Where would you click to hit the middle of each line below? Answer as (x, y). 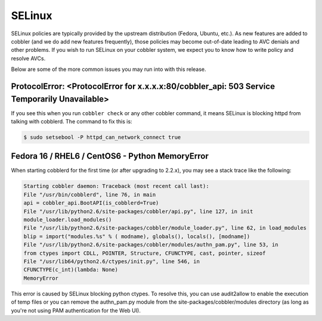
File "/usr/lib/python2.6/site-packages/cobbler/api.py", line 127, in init (138, 211)
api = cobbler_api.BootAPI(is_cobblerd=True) (91, 203)
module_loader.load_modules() (68, 220)
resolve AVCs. (28, 58)
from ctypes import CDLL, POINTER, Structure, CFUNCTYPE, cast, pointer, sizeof (145, 253)
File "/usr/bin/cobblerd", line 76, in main (90, 195)
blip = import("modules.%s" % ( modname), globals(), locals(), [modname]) (137, 236)
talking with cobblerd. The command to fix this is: (72, 121)
